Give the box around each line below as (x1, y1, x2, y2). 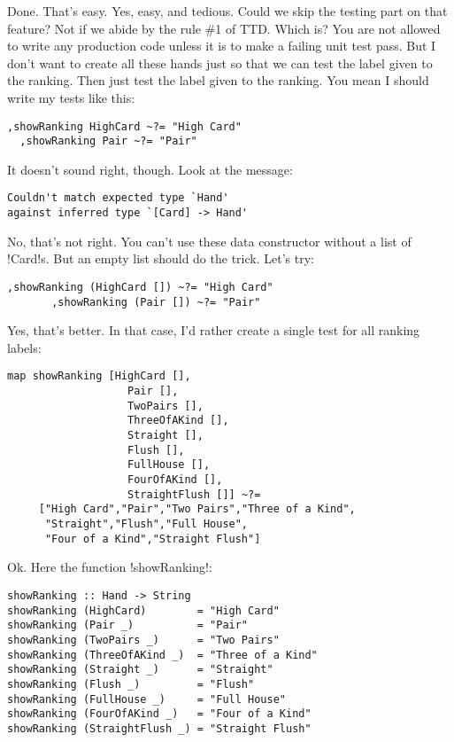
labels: (7, 338, 42, 356)
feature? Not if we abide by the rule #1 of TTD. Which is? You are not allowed (7, 19, 441, 37)
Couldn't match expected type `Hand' (7, 191, 229, 205)
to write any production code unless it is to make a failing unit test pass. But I (7, 36, 436, 55)
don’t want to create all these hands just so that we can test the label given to (7, 53, 433, 72)
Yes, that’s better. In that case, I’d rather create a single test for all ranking (7, 321, 420, 340)
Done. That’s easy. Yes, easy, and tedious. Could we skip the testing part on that (7, 2, 448, 20)
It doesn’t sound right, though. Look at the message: (7, 160, 293, 178)
